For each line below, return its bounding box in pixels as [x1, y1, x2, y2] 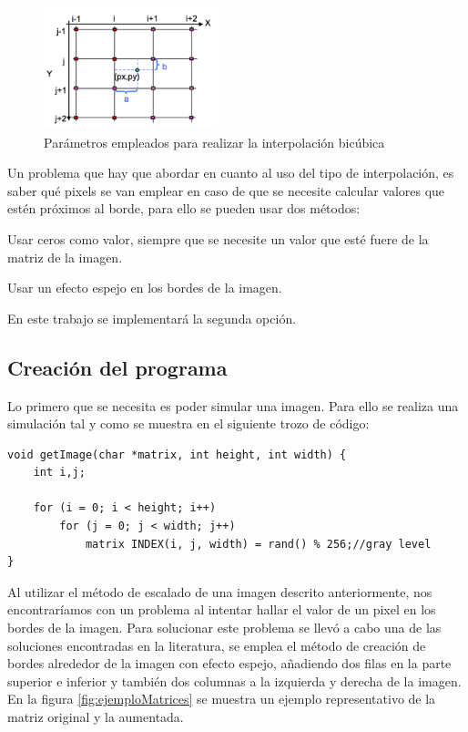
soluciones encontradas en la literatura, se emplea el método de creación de [7, 635, 426, 655]
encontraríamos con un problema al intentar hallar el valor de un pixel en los [7, 600, 436, 619]
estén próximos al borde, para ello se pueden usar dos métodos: [7, 199, 361, 218]
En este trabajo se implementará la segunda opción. [7, 308, 297, 327]
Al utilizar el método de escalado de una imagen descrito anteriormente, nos [7, 582, 432, 601]
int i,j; [33, 466, 86, 479]
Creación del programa [7, 353, 228, 381]
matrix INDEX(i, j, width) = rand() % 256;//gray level [85, 537, 432, 551]
